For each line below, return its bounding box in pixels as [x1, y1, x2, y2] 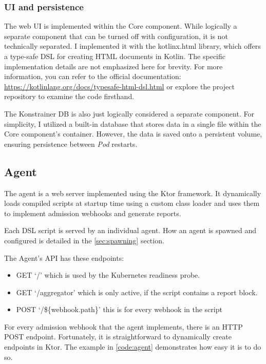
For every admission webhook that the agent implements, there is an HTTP [4, 321, 243, 332]
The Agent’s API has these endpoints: [4, 252, 124, 263]
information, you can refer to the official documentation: [4, 71, 181, 82]
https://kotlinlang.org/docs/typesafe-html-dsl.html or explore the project [4, 81, 235, 91]
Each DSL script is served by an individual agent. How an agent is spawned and [4, 225, 257, 236]
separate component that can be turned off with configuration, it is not [4, 30, 228, 41]
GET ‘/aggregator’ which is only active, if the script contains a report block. [16, 286, 258, 297]
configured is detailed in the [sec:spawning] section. [4, 235, 164, 245]
